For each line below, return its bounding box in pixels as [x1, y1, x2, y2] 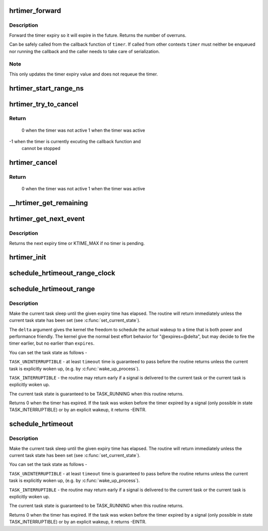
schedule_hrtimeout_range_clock [9, 269, 116, 278]
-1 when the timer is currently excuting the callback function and [9, 139, 141, 145]
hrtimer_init [9, 253, 47, 262]
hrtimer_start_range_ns [9, 84, 84, 92]
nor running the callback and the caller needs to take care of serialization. [9, 48, 160, 54]
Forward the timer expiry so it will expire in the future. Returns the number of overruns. [9, 32, 187, 38]
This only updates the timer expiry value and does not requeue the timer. [9, 71, 158, 77]
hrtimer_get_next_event [9, 215, 85, 223]
